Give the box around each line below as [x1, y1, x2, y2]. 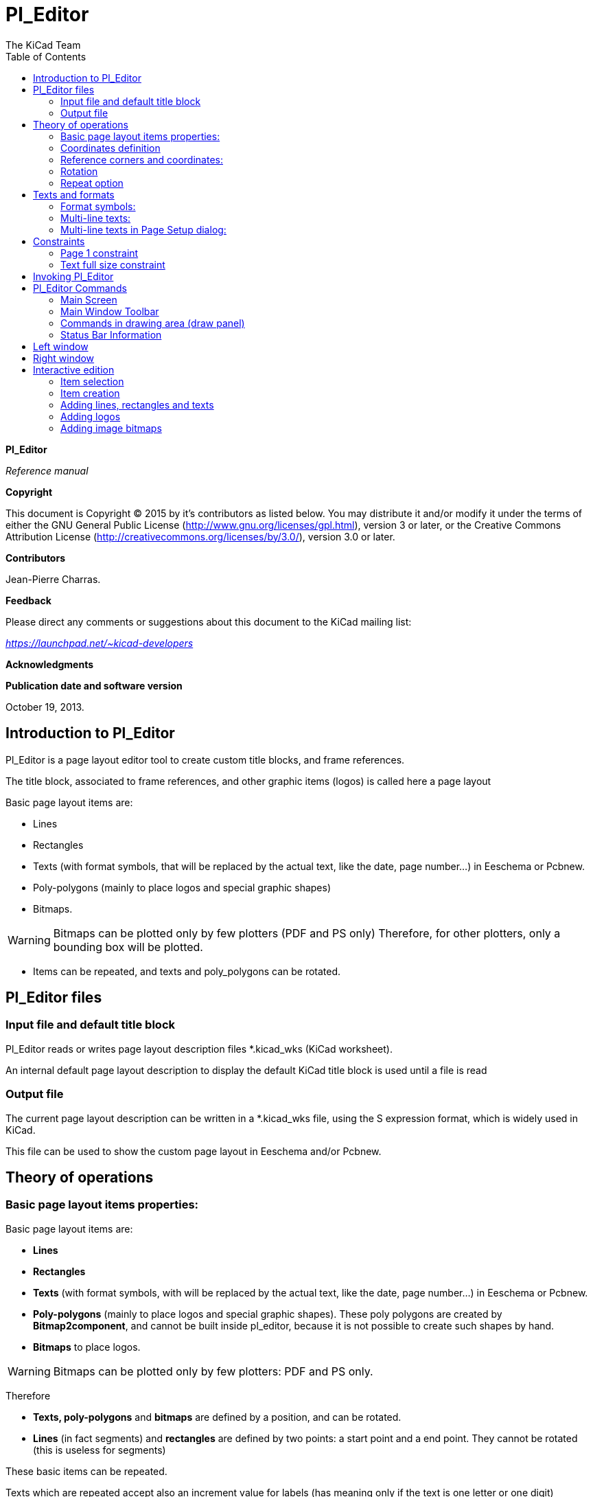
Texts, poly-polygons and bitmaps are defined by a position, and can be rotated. [33, 1410, 402, 1423]
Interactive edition [33, 363, 115, 376]
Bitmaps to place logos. [33, 1340, 141, 1353]
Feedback [5, 594, 51, 606]
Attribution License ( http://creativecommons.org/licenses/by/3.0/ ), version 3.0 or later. [5, 530, 395, 542]
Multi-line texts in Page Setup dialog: [60, 223, 226, 236]
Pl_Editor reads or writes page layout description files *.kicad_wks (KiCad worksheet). [5, 1042, 393, 1055]
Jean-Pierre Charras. [5, 573, 101, 585]
